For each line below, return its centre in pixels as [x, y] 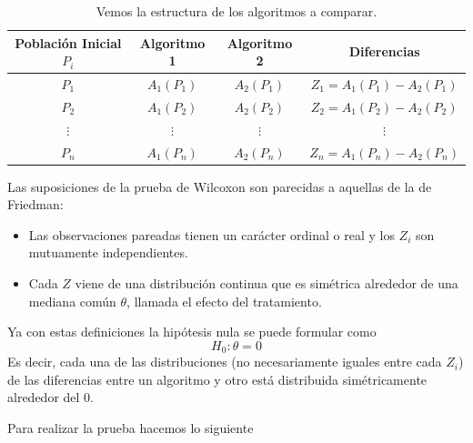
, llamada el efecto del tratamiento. [224, 301]
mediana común [72, 301]
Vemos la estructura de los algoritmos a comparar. [236, 11]
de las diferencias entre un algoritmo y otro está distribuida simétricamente [217, 379]
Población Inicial [68, 42]
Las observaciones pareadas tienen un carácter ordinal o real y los [211, 234]
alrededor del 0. [50, 397]
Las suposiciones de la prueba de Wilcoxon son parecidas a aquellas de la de [220, 186]
